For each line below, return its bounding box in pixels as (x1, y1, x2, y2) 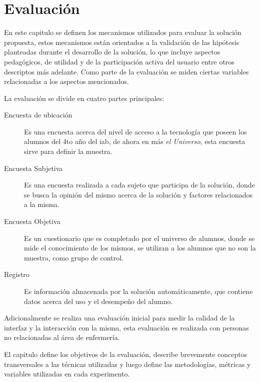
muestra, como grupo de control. (24, 252, 123, 262)
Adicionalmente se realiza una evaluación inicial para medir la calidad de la (4, 312, 235, 323)
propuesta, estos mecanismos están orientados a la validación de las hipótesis (4, 36, 239, 47)
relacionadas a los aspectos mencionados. (4, 76, 129, 86)
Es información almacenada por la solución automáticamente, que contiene (24, 286, 253, 296)
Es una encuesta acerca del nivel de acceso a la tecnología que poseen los (24, 126, 247, 136)
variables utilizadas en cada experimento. (4, 368, 130, 379)
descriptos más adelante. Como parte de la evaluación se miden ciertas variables (4, 66, 249, 76)
